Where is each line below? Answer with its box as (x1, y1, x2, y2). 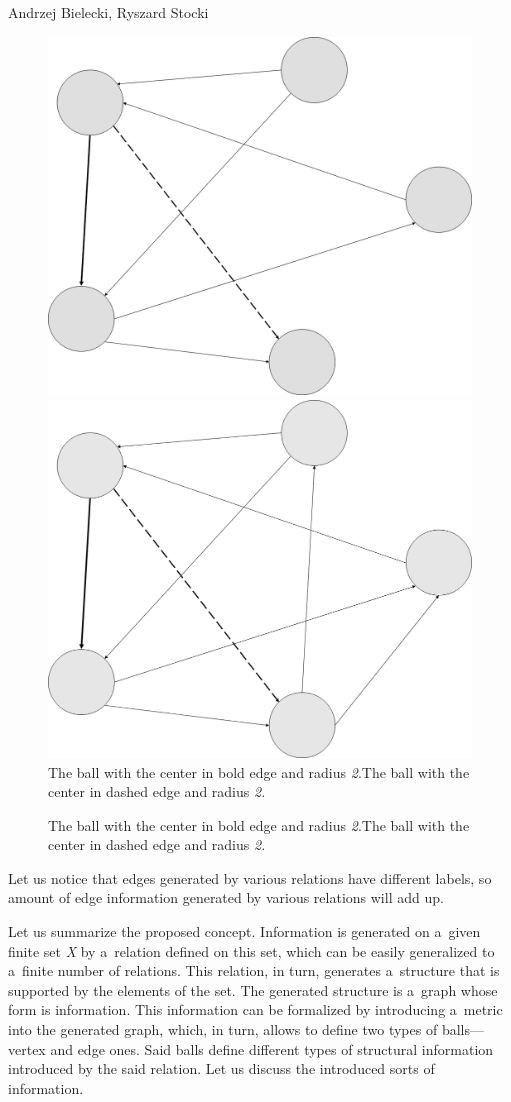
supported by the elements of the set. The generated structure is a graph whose (8, 979, 498, 1000)
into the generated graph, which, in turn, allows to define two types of (8, 1019, 438, 1040)
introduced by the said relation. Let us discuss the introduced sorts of (8, 1058, 435, 1079)
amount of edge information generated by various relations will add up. (8, 887, 444, 908)
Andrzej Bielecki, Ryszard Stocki (8, 2, 209, 22)
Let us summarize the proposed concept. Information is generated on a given (8, 921, 481, 942)
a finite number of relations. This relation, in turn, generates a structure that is (8, 960, 500, 981)
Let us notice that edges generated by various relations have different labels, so (8, 867, 492, 888)
